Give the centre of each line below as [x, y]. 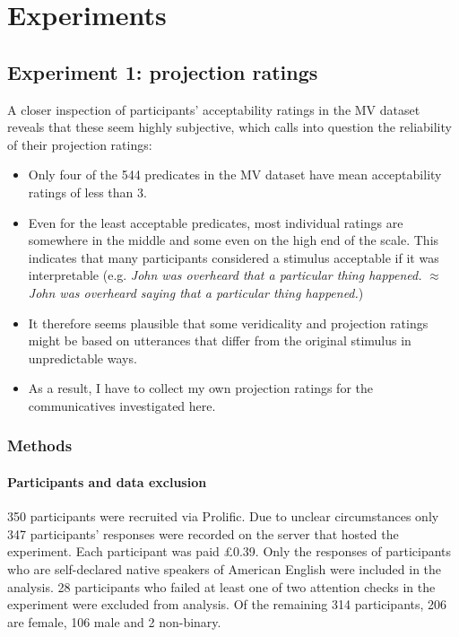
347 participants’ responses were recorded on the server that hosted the [203, 533]
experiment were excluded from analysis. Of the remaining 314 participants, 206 [227, 604]
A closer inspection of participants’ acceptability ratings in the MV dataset [214, 109]
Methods [40, 445]
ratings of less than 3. [87, 192]
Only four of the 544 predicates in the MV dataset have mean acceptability [235, 175]
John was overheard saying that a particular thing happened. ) [196, 292]
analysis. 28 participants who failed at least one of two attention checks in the [221, 586]
